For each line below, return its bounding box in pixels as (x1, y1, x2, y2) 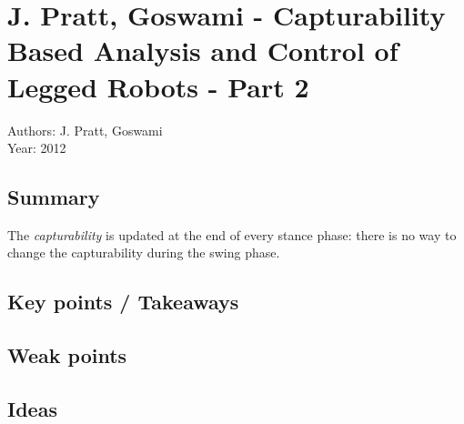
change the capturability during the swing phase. (7, 243, 280, 262)
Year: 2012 (7, 138, 66, 157)
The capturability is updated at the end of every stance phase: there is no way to (7, 225, 457, 244)
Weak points (7, 341, 127, 369)
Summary (7, 183, 100, 211)
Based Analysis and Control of (7, 32, 398, 69)
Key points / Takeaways (7, 288, 239, 316)
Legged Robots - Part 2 (7, 67, 309, 105)
